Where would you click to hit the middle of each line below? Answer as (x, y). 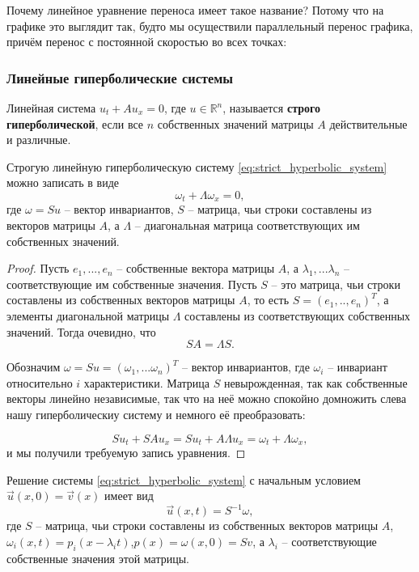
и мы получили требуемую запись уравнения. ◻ (126, 452)
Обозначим (34, 367)
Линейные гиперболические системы (120, 77)
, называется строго (271, 108)
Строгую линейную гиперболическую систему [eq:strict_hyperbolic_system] (197, 166)
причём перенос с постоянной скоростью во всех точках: (147, 42)
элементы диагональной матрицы (88, 315)
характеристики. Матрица (146, 382)
